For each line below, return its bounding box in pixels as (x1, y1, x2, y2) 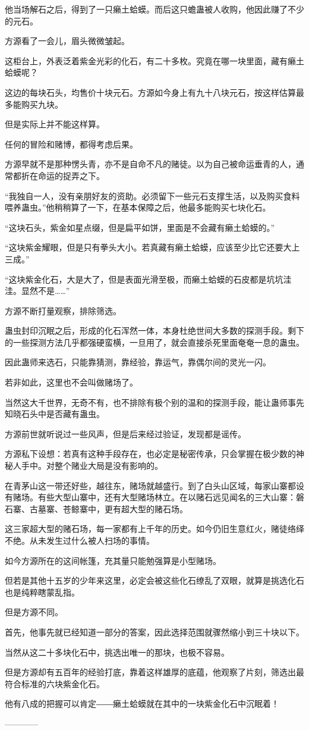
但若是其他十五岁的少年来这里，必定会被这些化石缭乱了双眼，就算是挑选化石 (5, 574, 304, 587)
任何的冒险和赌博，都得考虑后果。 (5, 137, 138, 150)
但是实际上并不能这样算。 (5, 118, 105, 130)
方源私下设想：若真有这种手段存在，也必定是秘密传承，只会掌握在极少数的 (5, 447, 296, 460)
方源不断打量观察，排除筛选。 (5, 304, 121, 317)
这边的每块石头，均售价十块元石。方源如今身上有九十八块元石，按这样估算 (5, 86, 296, 98)
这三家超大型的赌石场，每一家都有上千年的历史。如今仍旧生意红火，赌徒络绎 (5, 522, 304, 535)
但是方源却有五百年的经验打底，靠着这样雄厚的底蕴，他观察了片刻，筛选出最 (5, 666, 304, 678)
